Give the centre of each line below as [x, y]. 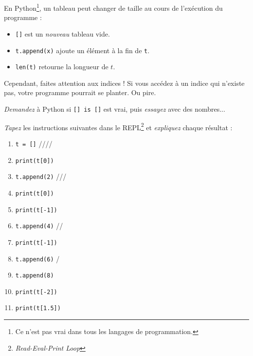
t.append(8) [35, 276]
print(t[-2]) [36, 292]
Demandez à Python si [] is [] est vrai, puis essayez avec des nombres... [115, 109]
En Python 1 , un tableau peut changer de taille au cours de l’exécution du [113, 7]
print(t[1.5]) [38, 308]
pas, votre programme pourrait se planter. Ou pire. [80, 92]
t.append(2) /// [41, 176]
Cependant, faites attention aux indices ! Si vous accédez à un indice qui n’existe [124, 83]
